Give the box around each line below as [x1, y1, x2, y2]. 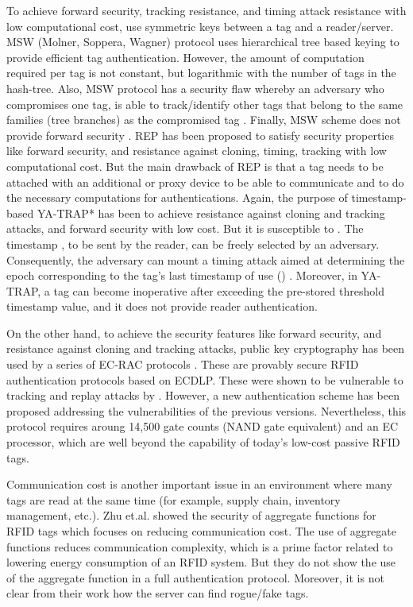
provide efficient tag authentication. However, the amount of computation [6, 48, 365, 65]
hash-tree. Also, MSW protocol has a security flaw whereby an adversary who [6, 79, 384, 96]
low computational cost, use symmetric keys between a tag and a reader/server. [6, 17, 394, 34]
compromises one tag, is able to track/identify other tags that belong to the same [6, 95, 403, 112]
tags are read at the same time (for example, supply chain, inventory [6, 491, 341, 508]
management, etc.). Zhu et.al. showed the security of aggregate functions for [6, 507, 376, 524]
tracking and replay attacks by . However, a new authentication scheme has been [6, 387, 399, 404]
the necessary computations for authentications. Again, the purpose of [6, 189, 348, 206]
